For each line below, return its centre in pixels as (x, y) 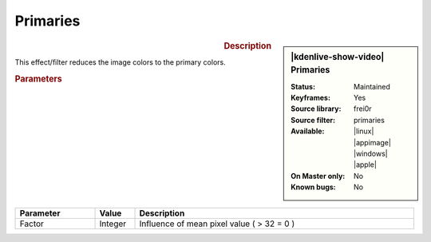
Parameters (39, 78)
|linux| (364, 131)
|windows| (371, 154)
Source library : (316, 109)
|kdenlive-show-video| (338, 57)
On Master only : (318, 176)
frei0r (363, 109)
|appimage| (372, 142)
